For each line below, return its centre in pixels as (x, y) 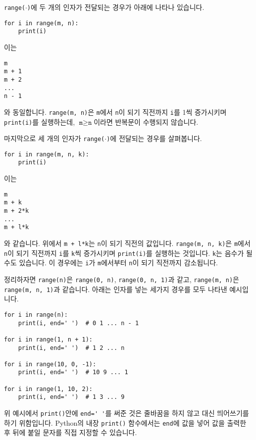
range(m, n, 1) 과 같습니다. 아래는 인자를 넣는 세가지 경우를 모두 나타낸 (116, 289)
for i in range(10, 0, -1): (50, 364)
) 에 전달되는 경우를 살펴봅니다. (154, 138)
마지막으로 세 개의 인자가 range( (54, 138)
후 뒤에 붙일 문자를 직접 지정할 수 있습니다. (71, 432)
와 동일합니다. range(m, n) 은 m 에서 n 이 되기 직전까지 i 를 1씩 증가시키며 (115, 112)
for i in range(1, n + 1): (48, 339)
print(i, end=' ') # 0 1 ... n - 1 (78, 323)
